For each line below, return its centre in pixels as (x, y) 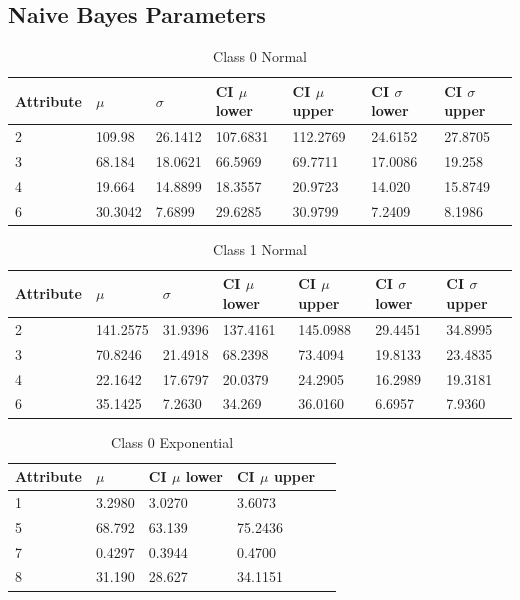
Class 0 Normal (260, 56)
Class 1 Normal (260, 248)
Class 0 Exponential (172, 441)
